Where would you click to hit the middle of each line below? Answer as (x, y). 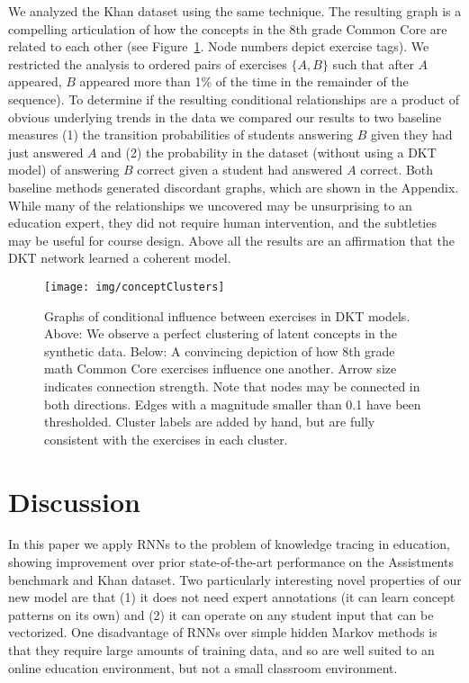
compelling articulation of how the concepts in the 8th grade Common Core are (228, 28)
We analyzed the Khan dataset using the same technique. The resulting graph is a (235, 11)
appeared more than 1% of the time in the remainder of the (244, 81)
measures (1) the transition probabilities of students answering (180, 135)
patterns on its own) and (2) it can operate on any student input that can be (221, 614)
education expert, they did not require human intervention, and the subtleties (222, 223)
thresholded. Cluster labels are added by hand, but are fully (210, 422)
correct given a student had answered (240, 170)
